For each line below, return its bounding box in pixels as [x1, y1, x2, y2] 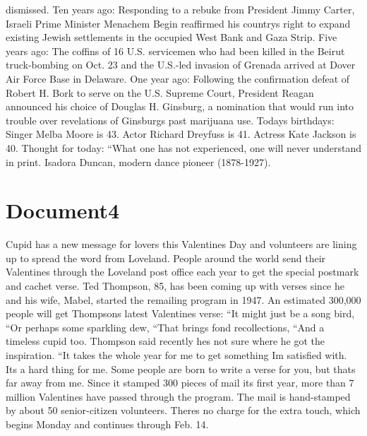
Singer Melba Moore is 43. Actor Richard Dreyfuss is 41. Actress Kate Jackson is [6, 126, 356, 141]
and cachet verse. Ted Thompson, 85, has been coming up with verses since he [6, 278, 344, 293]
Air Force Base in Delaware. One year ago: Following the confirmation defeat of [6, 71, 350, 86]
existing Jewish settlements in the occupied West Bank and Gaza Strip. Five [6, 30, 337, 45]
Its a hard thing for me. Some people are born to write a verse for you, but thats [6, 361, 356, 376]
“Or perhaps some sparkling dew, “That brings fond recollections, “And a [6, 319, 325, 334]
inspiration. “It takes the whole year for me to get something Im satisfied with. [6, 348, 347, 362]
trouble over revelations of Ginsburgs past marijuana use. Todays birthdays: [6, 112, 335, 127]
